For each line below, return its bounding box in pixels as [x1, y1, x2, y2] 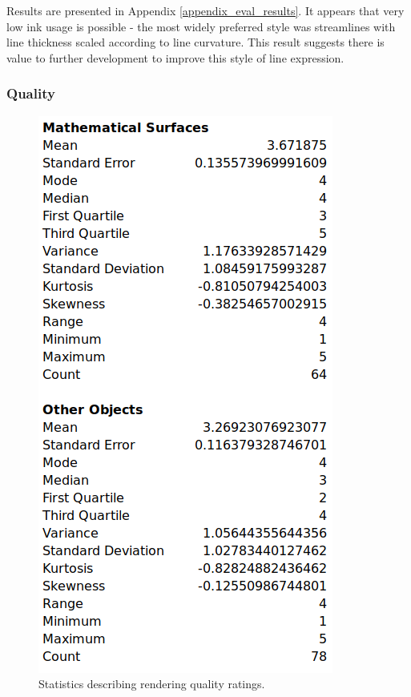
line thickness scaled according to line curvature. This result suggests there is [6, 34, 385, 50]
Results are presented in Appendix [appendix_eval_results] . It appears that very [6, 2, 405, 18]
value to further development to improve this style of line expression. [6, 49, 345, 66]
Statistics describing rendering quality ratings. [38, 675, 265, 692]
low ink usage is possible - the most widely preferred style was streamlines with [6, 18, 396, 34]
